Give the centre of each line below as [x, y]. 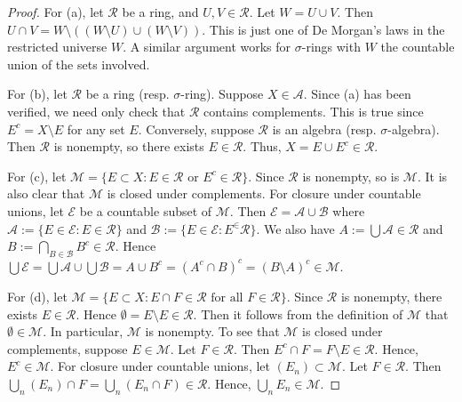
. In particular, [83, 331]
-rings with [331, 47]
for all [227, 297]
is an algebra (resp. [324, 129]
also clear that [46, 193]
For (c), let [37, 176]
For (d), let [37, 296]
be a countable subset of [146, 210]
